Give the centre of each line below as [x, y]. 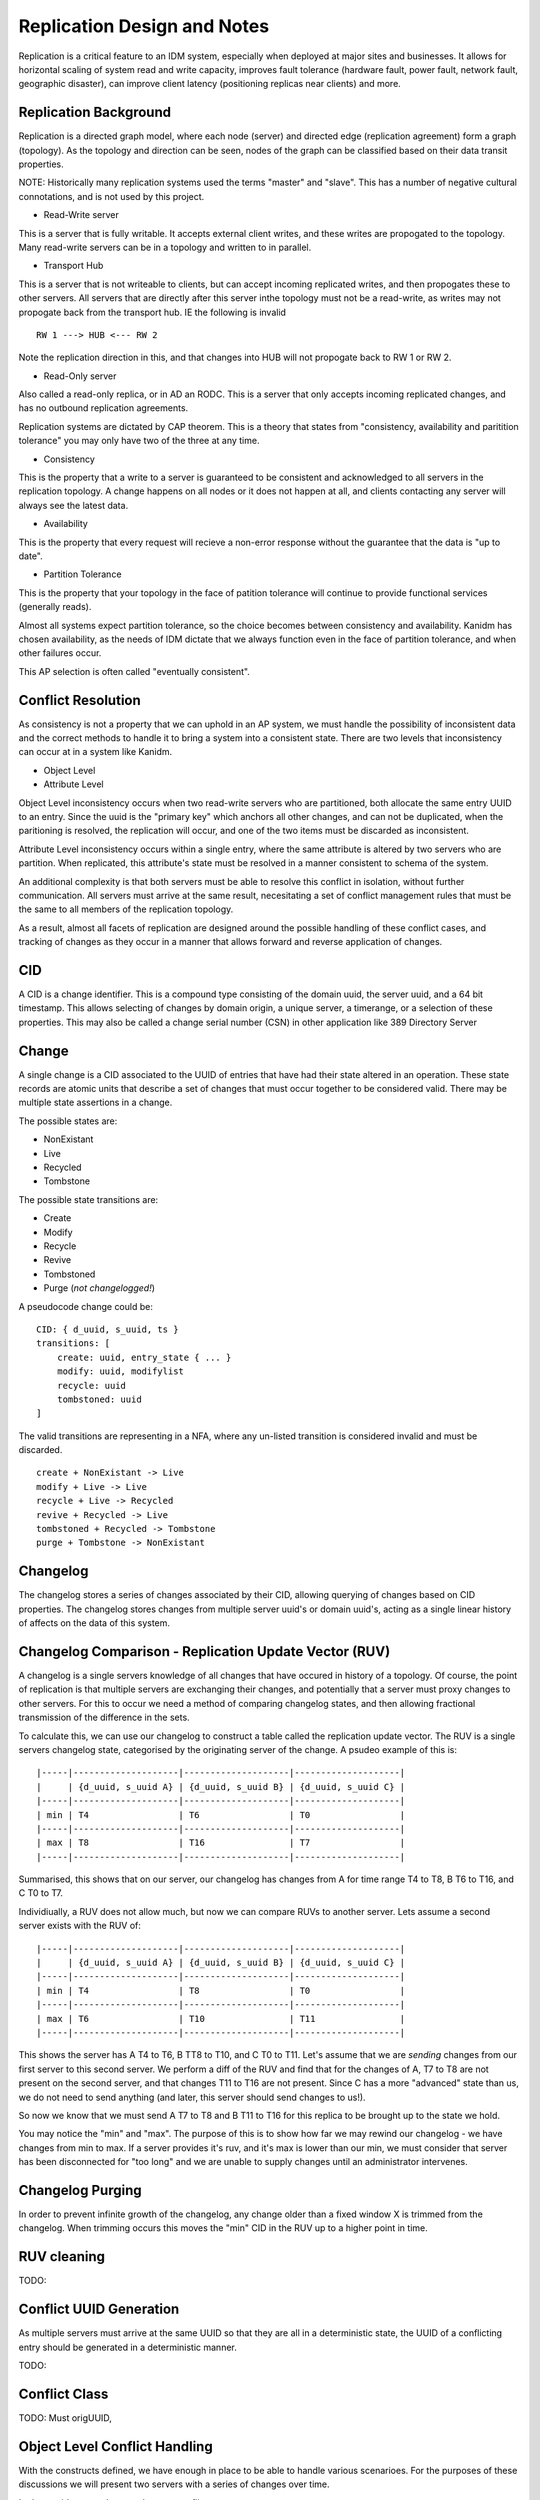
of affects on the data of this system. [94, 1623]
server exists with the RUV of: [80, 1926]
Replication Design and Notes [144, 26]
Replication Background [95, 112]
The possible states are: [68, 1121]
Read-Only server [80, 376]
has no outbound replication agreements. [103, 408]
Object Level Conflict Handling [116, 2446]
